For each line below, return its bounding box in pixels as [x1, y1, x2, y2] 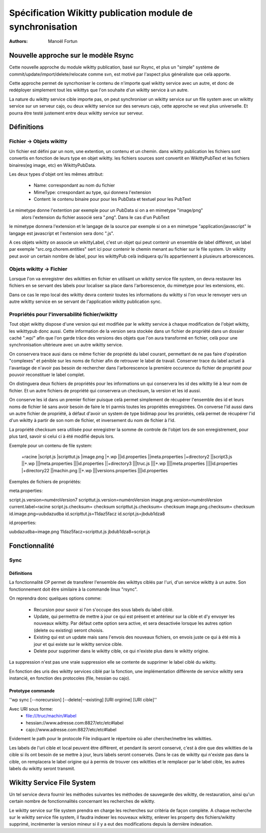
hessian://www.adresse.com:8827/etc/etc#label [26, 719, 124, 725]
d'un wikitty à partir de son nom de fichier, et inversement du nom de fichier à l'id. [9, 417, 176, 423]
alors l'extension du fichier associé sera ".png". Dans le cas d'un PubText [21, 214, 169, 220]
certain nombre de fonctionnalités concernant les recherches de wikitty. [9, 798, 155, 804]
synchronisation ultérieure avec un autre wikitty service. [9, 342, 123, 348]
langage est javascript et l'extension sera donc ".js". [9, 230, 114, 236]
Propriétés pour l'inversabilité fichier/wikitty [9, 311, 118, 318]
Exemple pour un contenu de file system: [9, 442, 93, 449]
